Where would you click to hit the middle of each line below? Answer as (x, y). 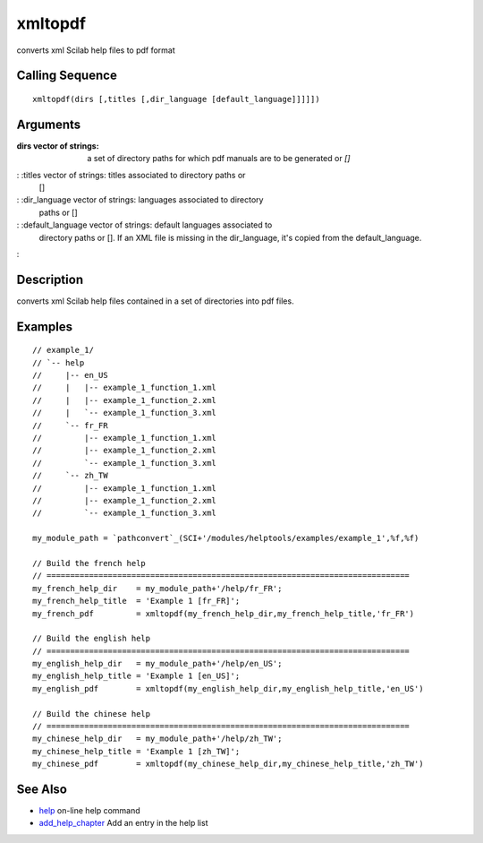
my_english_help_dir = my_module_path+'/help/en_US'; (157, 664)
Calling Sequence (67, 76)
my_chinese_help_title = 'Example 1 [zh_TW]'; (136, 751)
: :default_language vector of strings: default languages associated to (144, 225)
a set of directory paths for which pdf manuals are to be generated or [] (219, 159)
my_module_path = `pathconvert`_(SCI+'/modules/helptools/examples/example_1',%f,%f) (226, 538)
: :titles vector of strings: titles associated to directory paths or (131, 175)
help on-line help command (89, 811)
